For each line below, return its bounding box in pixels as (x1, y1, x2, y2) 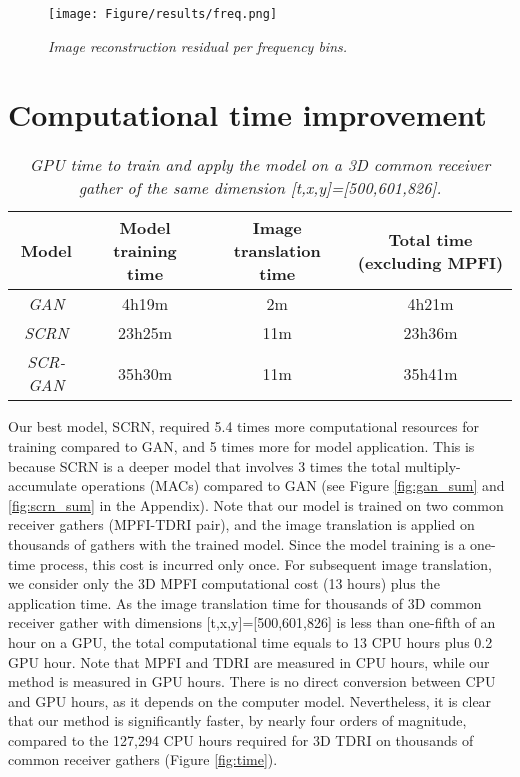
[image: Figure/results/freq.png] (48, 7, 278, 21)
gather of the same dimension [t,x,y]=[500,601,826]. (78, 176, 442, 200)
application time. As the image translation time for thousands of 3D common (8, 592, 482, 613)
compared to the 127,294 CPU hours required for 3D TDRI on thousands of (8, 729, 474, 750)
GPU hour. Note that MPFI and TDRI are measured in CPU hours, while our (8, 651, 490, 672)
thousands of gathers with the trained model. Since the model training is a (8, 533, 466, 554)
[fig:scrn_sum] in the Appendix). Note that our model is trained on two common (8, 494, 504, 515)
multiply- (404, 455, 461, 476)
